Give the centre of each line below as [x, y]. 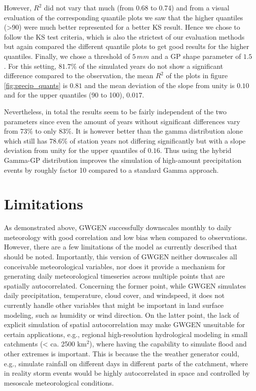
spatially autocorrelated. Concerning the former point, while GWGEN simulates [125, 285]
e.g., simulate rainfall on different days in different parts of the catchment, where [126, 363]
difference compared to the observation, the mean [79, 75]
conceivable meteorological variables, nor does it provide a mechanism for [115, 266]
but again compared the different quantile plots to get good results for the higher [127, 46]
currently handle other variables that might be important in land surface [114, 305]
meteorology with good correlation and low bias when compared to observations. [126, 237]
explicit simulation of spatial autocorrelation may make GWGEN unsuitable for [125, 324]
